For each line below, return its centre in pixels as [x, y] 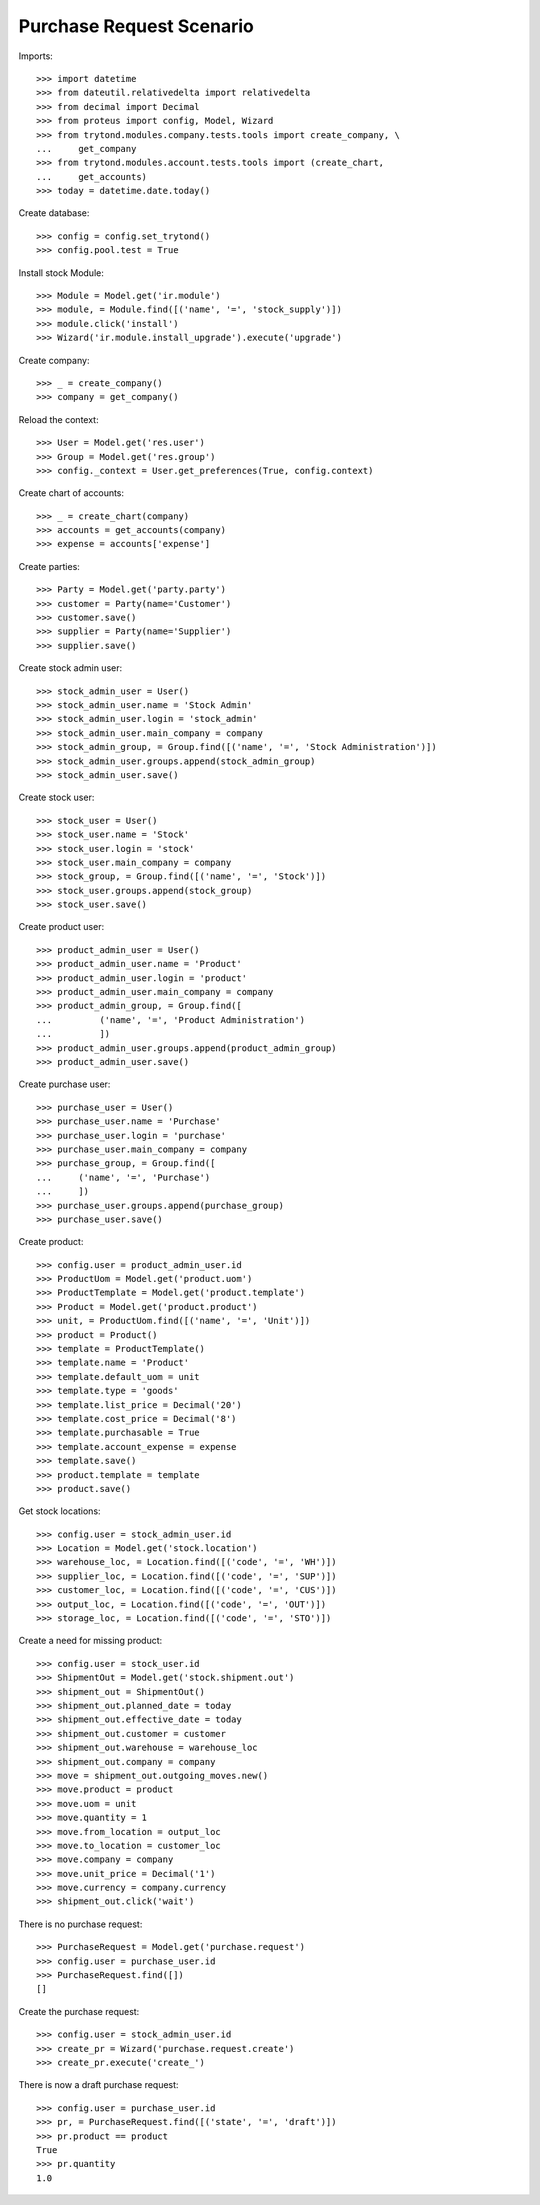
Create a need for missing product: [90, 1641]
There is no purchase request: [80, 1924]
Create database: [54, 213]
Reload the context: [58, 419]
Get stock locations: [59, 1511]
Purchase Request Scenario [136, 26]
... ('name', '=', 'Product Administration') [170, 1019]
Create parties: [49, 566]
